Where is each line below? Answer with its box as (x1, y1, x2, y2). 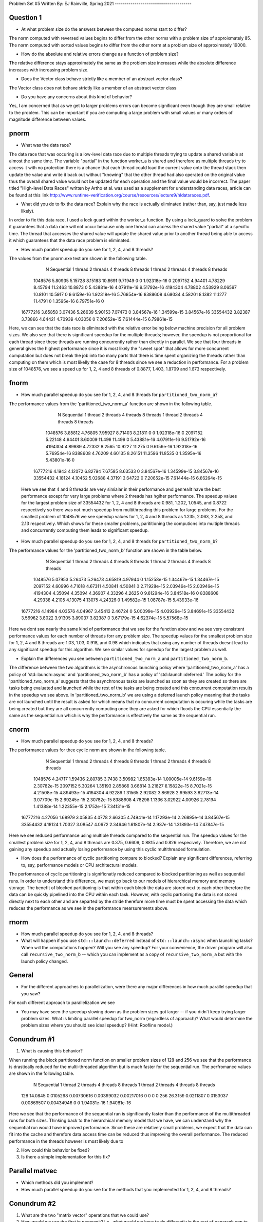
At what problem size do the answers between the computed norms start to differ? (21, 26, 187, 32)
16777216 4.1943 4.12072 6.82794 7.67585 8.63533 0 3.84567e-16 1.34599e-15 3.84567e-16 (33, 468, 219, 474)
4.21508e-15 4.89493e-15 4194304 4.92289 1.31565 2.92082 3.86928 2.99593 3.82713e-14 (33, 790, 219, 796)
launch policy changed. (21, 958, 68, 964)
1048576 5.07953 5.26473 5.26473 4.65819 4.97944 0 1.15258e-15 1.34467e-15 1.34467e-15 (33, 576, 219, 582)
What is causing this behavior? (21, 1048, 83, 1054)
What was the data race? (21, 142, 72, 148)
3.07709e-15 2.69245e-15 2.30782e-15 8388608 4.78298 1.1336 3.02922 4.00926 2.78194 (33, 797, 216, 803)
